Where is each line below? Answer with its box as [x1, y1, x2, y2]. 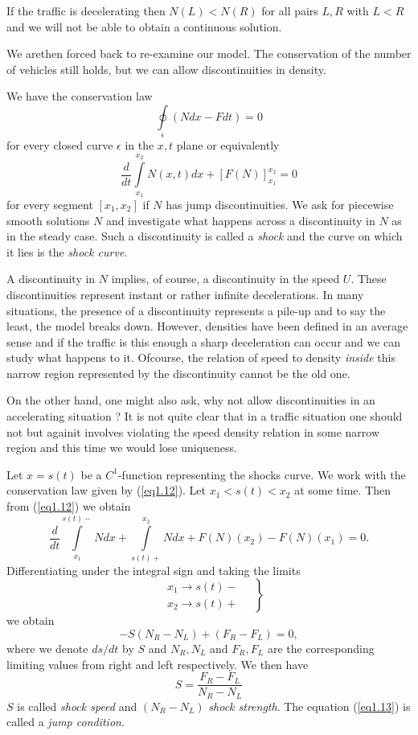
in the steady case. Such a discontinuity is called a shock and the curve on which [6, 228, 403, 244]
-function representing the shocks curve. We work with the [117, 466, 406, 482]
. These [350, 270, 387, 287]
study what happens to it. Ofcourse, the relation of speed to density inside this [6, 349, 395, 366]
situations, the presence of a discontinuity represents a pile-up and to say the [6, 302, 386, 318]
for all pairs [261, 2, 318, 18]
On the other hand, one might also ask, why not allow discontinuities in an [6, 392, 375, 409]
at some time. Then [294, 482, 391, 499]
